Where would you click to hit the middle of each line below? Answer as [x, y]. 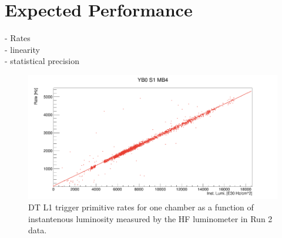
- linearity [22, 49]
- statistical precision [42, 61]
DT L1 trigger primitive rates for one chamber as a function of [141, 207]
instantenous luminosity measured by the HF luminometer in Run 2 [150, 218]
